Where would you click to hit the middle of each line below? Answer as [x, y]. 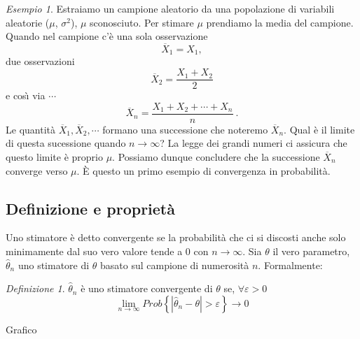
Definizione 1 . [35, 288]
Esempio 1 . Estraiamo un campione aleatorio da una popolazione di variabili [170, 8]
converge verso [37, 170]
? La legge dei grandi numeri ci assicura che [254, 143]
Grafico [21, 329]
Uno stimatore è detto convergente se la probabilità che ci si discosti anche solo [176, 237]
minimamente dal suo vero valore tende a [94, 251]
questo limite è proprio [54, 156]
